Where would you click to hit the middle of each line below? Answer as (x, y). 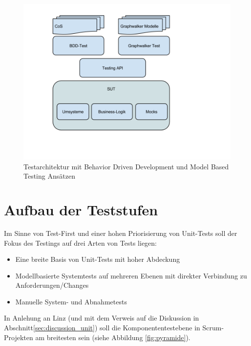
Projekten (19, 337)
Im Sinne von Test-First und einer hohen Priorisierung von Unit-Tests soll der (121, 233)
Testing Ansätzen (49, 176)
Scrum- (213, 328)
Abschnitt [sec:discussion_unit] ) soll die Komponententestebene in (102, 328)
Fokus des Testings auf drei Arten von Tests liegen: (80, 242)
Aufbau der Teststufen (81, 209)
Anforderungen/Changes (52, 285)
